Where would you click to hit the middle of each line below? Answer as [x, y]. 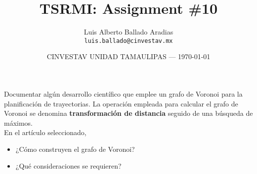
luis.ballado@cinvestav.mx [128, 41]
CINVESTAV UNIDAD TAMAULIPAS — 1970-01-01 [128, 56]
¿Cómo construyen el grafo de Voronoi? [75, 149]
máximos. [19, 122]
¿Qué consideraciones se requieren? [68, 165]
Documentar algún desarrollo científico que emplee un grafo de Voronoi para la [123, 93]
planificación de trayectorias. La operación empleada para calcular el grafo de [121, 103]
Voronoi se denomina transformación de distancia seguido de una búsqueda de [128, 113]
